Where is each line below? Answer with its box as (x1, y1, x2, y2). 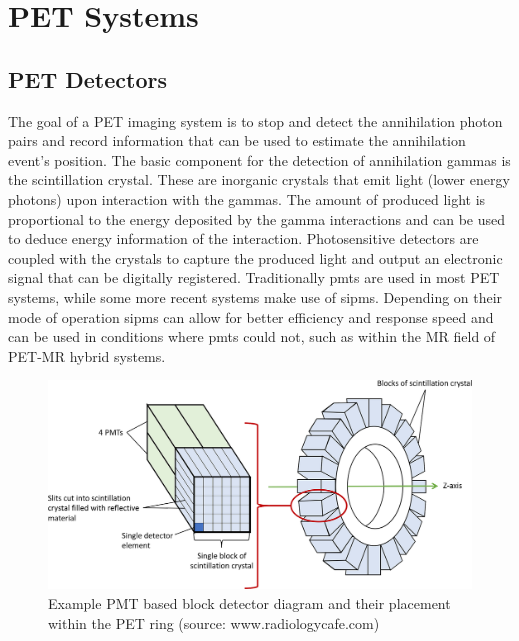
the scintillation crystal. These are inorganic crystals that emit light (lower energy (8, 169, 510, 190)
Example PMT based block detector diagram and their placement (48, 592, 451, 613)
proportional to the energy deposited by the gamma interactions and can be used (8, 208, 506, 229)
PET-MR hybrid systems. (8, 345, 166, 366)
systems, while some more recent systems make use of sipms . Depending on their (8, 286, 503, 307)
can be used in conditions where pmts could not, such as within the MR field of (8, 326, 496, 347)
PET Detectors (8, 63, 167, 94)
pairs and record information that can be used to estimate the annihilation (8, 130, 466, 151)
